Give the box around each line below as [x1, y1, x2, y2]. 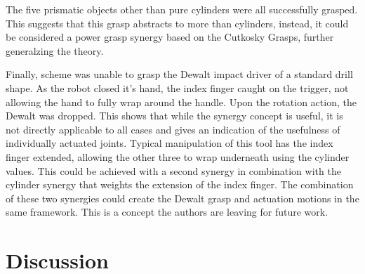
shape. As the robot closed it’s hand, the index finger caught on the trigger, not [6, 80, 349, 95]
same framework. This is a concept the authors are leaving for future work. [6, 204, 328, 219]
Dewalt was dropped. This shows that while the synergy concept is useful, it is [6, 108, 343, 123]
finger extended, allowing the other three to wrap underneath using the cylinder [6, 149, 350, 164]
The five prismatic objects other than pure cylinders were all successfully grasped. [6, 2, 358, 16]
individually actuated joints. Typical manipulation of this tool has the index [6, 136, 333, 150]
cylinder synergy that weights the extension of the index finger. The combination [6, 177, 354, 192]
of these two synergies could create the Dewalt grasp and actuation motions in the [6, 190, 359, 205]
